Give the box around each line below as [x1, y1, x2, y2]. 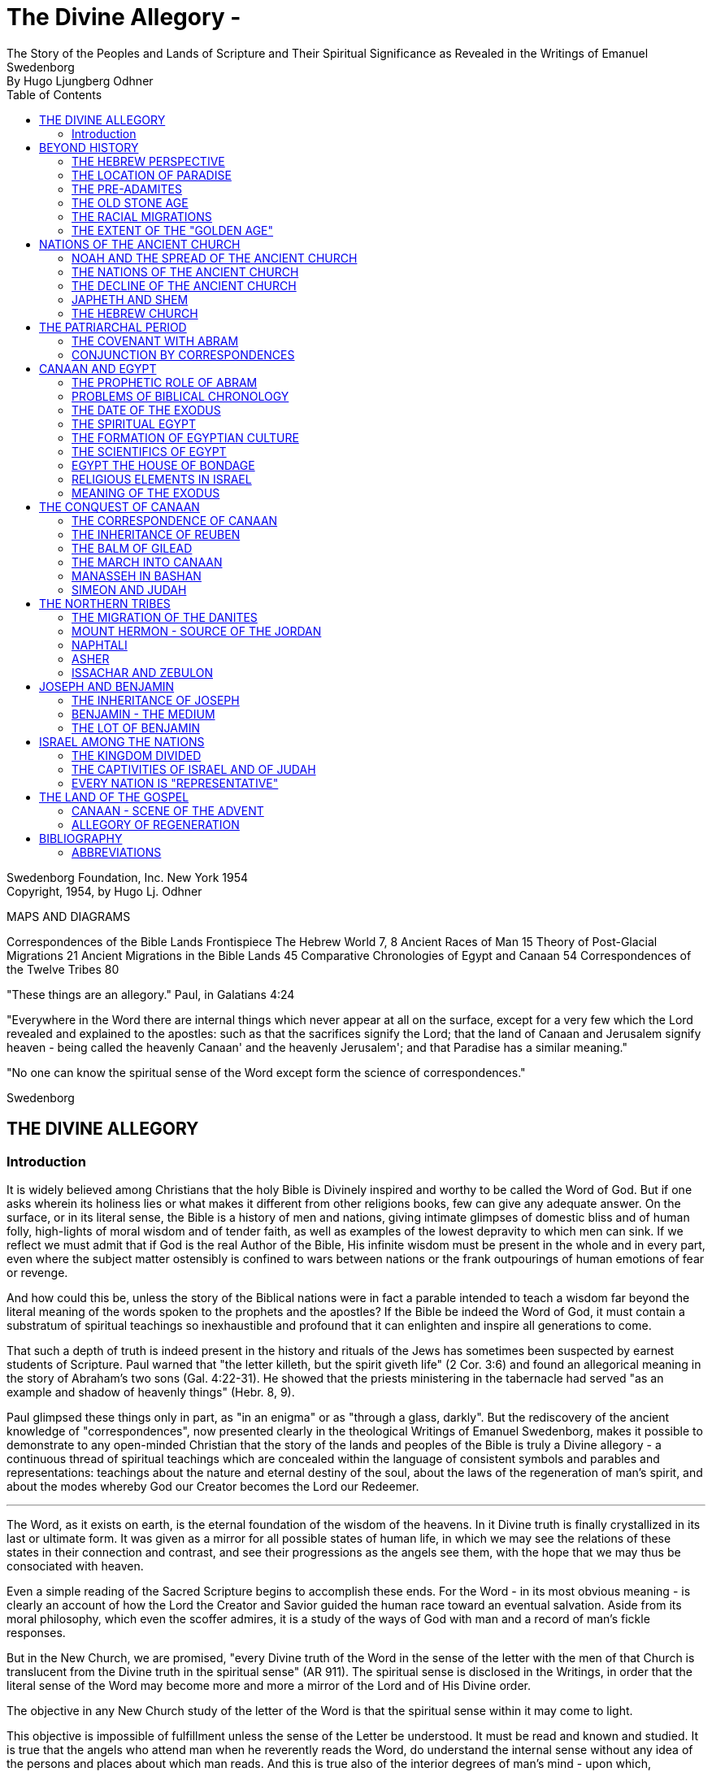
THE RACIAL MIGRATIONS [72, 209, 212, 224]
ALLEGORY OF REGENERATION [72, 817, 240, 832]
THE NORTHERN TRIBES [39, 596, 171, 610]
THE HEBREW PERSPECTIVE [72, 154, 225, 168]
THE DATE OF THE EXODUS [72, 402, 221, 417]
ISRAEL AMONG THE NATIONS [39, 734, 205, 749]
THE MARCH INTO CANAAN [72, 554, 223, 569]
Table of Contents [7, 87, 102, 102]
